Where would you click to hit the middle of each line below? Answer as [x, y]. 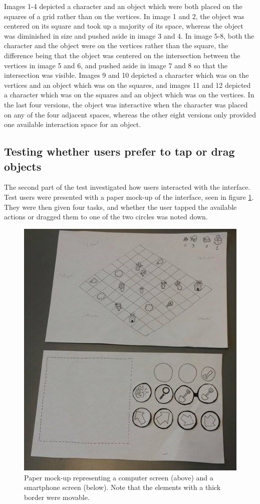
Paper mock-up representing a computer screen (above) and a [119, 477]
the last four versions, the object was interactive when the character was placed [126, 104]
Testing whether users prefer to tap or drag [119, 151]
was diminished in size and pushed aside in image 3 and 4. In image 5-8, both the [129, 35]
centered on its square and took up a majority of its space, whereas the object [124, 26]
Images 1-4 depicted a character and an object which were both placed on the [123, 6]
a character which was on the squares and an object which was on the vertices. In [129, 95]
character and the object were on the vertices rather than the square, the [116, 45]
